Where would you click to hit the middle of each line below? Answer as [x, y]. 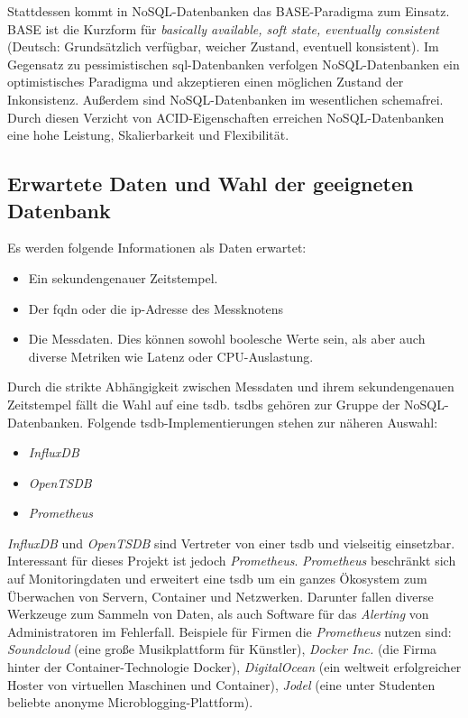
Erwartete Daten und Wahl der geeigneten [211, 184]
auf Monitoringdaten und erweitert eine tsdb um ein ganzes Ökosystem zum [217, 579]
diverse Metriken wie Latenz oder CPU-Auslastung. [171, 356]
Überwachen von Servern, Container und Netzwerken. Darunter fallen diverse [220, 596]
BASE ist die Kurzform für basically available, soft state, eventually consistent [223, 28]
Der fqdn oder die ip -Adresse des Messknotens [156, 308]
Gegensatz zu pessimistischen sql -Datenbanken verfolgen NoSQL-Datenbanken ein [234, 64]
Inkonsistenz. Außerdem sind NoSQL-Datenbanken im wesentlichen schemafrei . [225, 99]
